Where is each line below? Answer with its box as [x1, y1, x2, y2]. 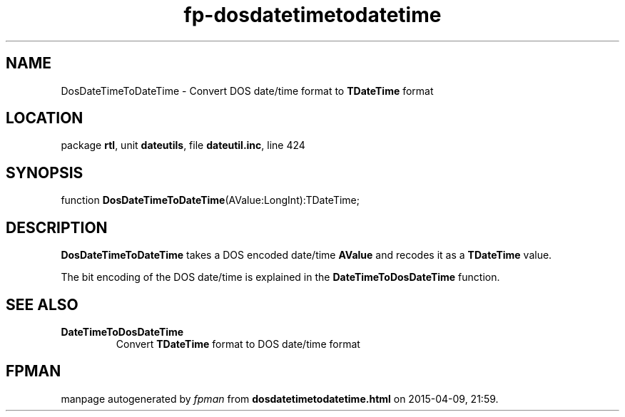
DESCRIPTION [6, 218, 108, 237]
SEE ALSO [6, 295, 78, 314]
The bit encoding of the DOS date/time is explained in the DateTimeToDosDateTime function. [61, 271, 500, 284]
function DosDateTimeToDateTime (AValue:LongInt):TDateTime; [61, 194, 360, 207]
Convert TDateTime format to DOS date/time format [116, 337, 360, 350]
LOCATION [6, 109, 83, 128]
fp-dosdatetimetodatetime [183, 3, 442, 27]
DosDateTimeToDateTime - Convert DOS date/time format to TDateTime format [61, 84, 434, 97]
